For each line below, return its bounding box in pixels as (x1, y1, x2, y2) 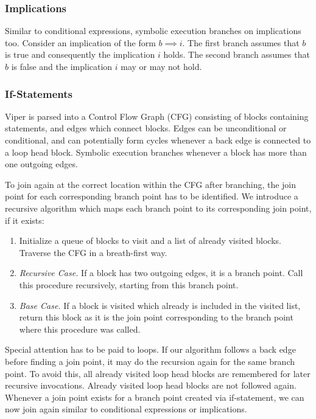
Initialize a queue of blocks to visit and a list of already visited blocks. (19, 234, 281, 247)
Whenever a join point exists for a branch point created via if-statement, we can (5, 390, 304, 403)
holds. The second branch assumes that (163, 48, 310, 61)
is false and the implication (11, 60, 113, 72)
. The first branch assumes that (182, 36, 300, 49)
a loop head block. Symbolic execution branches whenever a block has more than (5, 145, 307, 158)
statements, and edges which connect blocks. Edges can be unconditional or (5, 122, 287, 134)
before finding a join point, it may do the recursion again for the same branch (5, 355, 295, 367)
